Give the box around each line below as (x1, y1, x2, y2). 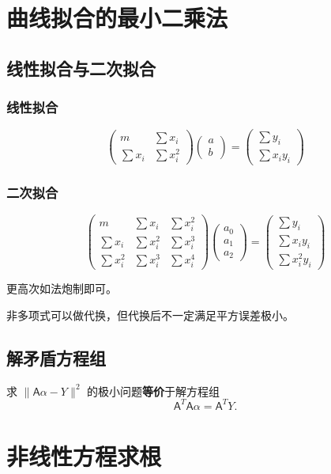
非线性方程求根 (6, 439, 162, 472)
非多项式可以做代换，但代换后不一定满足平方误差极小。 (6, 306, 294, 323)
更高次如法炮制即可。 (6, 280, 117, 297)
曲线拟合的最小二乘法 (6, 2, 228, 34)
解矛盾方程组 (6, 345, 106, 370)
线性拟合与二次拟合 (6, 55, 156, 80)
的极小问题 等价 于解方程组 (87, 382, 220, 399)
